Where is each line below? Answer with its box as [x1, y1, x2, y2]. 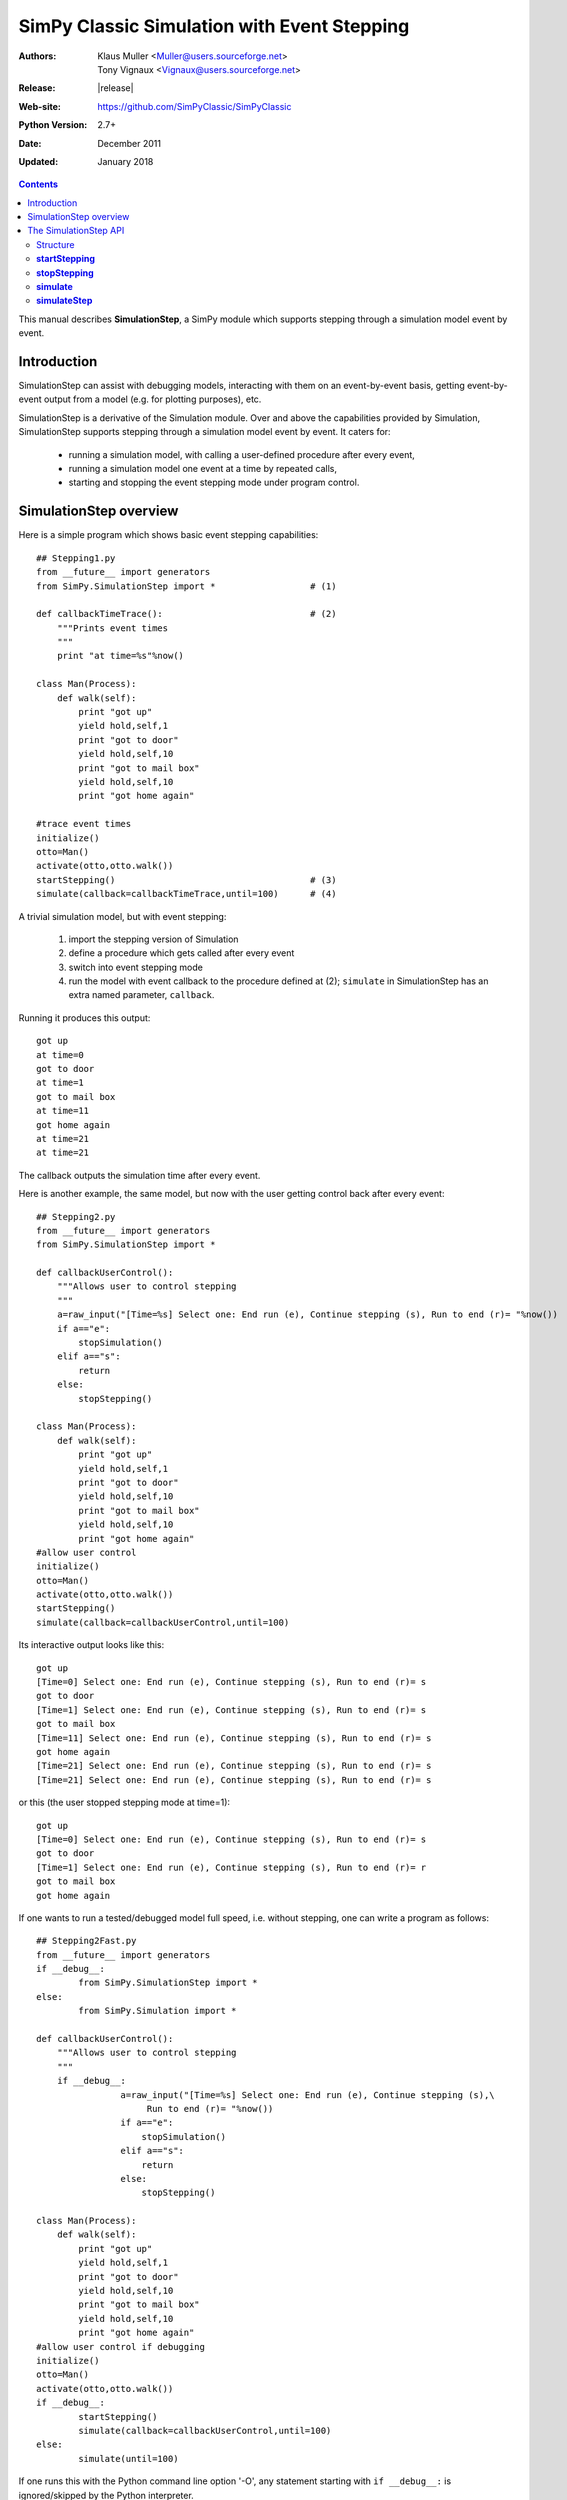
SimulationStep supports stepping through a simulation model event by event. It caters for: [18, 426, 391, 438]
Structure [36, 238, 75, 250]
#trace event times [36, 818, 132, 830]
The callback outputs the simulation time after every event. [18, 1169, 261, 1181]
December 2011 [97, 137, 162, 149]
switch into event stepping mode [68, 961, 204, 973]
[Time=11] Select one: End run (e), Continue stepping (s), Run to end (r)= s [36, 1732, 432, 1744]
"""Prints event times [56, 622, 169, 634]
